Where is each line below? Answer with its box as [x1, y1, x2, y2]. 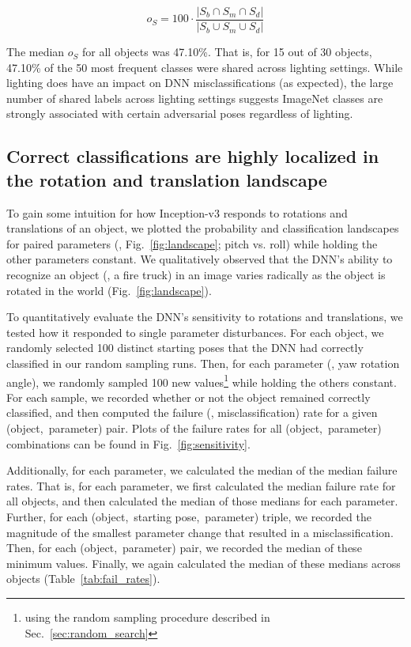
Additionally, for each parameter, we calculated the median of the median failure [6, 462, 398, 479]
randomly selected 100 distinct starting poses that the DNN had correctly [6, 339, 364, 356]
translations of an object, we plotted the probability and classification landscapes [6, 220, 399, 236]
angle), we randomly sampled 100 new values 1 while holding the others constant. [6, 371, 397, 390]
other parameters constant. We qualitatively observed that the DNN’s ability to [6, 251, 393, 267]
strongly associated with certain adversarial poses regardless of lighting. [6, 105, 353, 122]
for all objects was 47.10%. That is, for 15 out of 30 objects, [82, 44, 372, 60]
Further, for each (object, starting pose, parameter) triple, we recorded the [6, 508, 371, 524]
